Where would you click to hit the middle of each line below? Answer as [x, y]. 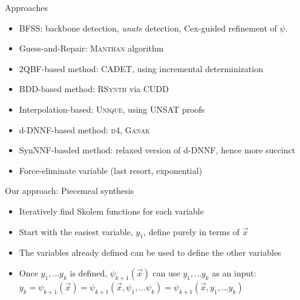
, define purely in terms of [191, 231]
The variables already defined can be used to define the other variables [150, 252]
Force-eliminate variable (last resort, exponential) [111, 170]
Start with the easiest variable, [76, 231]
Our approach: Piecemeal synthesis [70, 191]
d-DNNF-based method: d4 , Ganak [85, 129]
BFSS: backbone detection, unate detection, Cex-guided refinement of [148, 28]
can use [166, 272]
